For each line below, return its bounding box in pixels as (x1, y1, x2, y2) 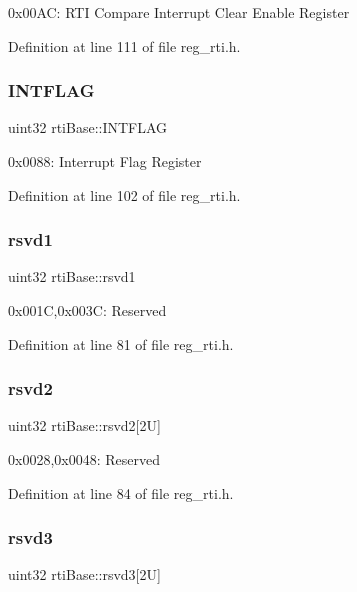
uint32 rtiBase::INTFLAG (8, 117, 168, 138)
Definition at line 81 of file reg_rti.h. (8, 333, 234, 354)
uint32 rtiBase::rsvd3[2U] (8, 564, 161, 585)
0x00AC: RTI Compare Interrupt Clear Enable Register (8, 2, 350, 22)
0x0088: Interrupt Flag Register (8, 151, 202, 171)
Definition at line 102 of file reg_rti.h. (8, 184, 241, 205)
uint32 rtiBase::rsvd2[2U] (8, 415, 161, 436)
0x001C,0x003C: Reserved (8, 300, 167, 320)
